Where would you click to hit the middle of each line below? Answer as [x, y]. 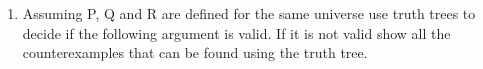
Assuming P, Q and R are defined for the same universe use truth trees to [249, 13]
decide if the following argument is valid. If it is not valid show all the [236, 32]
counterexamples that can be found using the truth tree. [195, 52]
